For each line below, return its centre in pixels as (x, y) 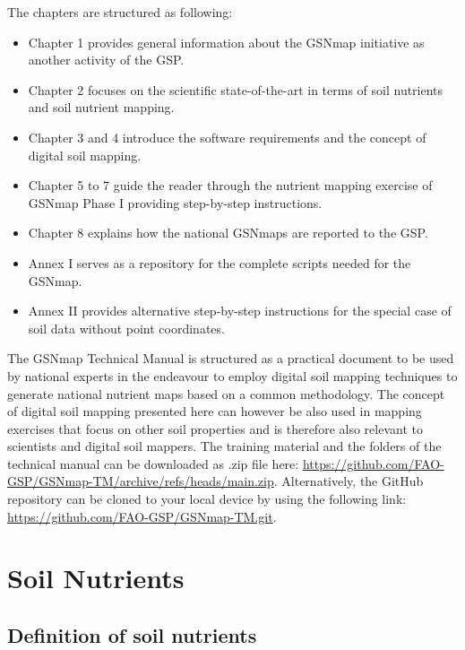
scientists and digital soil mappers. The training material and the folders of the (224, 446)
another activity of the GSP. (106, 60)
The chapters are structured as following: (120, 12)
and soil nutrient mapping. (101, 107)
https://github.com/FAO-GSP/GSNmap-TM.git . (142, 516)
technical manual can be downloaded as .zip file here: (153, 463)
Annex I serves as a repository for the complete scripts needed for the (220, 262)
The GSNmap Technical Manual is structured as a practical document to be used (231, 358)
